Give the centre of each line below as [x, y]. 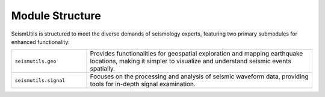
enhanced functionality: [41, 42]
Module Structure [56, 16]
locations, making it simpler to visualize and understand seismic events [190, 61]
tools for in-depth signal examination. [143, 84]
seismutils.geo [36, 61]
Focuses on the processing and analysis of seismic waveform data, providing [199, 77]
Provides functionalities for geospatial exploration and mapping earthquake [197, 54]
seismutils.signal [40, 80]
